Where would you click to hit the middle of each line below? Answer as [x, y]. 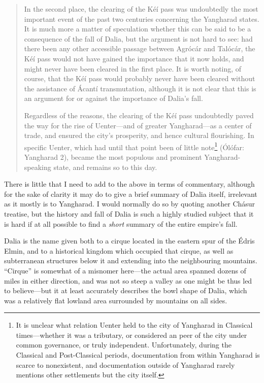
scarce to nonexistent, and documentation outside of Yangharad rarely [125, 364]
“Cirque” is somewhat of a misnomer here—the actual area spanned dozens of [125, 270]
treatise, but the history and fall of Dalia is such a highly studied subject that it [129, 213]
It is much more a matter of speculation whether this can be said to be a [138, 29]
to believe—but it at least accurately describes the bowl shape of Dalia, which [126, 290]
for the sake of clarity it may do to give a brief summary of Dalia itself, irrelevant [131, 194]
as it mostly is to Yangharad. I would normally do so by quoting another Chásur [130, 204]
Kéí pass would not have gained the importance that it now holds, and [134, 58]
